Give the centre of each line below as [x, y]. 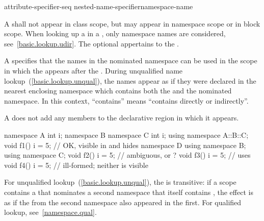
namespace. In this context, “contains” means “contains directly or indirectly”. [126, 100]
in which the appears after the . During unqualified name [94, 70]
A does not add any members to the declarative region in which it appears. [122, 118]
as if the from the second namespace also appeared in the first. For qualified [123, 202]
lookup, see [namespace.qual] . [50, 212]
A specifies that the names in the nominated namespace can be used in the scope [131, 60]
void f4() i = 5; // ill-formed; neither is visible [76, 165]
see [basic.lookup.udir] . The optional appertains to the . [91, 43]
